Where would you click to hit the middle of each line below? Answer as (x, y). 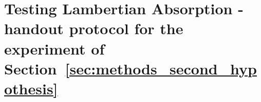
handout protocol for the (94, 28)
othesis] (31, 88)
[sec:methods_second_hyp (161, 68)
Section (31, 68)
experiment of (54, 48)
